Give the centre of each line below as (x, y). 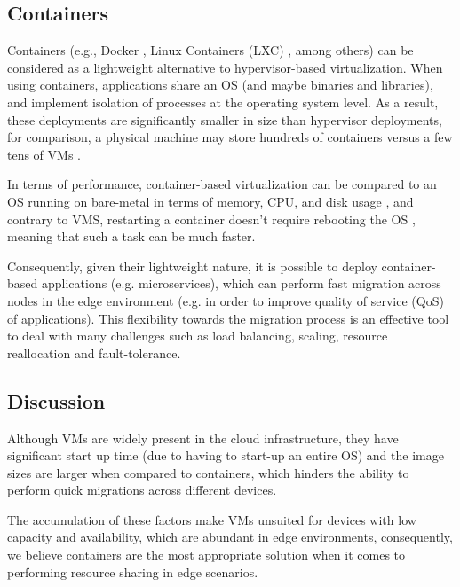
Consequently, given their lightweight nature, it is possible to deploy (192, 266)
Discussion (56, 400)
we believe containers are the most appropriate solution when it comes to (206, 555)
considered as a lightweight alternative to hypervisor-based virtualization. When (225, 67)
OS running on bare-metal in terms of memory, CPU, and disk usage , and (210, 201)
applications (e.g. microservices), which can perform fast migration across (241, 283)
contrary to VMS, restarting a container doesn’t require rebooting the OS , (211, 219)
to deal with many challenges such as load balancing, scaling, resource (198, 336)
